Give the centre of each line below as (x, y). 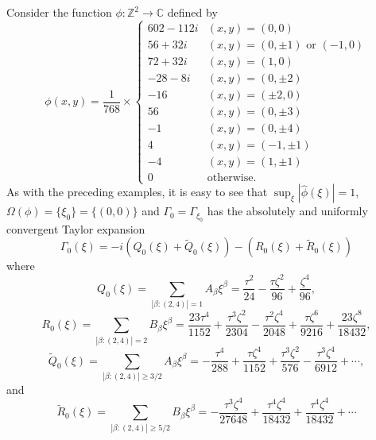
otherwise (230, 178)
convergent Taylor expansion (76, 228)
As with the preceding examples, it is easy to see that (137, 192)
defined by (192, 12)
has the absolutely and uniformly (287, 211)
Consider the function (59, 12)
